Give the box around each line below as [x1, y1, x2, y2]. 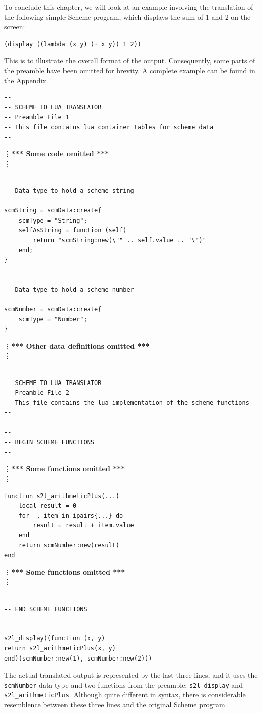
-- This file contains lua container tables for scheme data [4, 124, 214, 131]
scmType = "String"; [18, 216, 87, 224]
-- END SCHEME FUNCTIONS [4, 605, 87, 613]
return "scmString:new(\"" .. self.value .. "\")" [33, 236, 206, 244]
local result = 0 [18, 502, 77, 510]
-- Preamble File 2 [4, 389, 69, 397]
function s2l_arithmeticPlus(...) [4, 492, 120, 500]
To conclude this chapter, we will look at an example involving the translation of [4, 2, 253, 12]
